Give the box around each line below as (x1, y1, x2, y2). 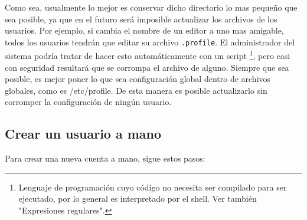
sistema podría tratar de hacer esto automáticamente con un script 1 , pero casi (5, 48, 290, 62)
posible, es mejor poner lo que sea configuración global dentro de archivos (5, 73, 271, 85)
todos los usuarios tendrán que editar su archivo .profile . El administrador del (5, 35, 295, 48)
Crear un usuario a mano (5, 124, 162, 143)
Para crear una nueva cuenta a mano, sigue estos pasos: (5, 152, 205, 165)
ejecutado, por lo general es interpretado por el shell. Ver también (18, 192, 257, 205)
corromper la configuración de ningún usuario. (5, 96, 172, 108)
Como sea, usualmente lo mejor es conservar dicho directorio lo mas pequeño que (5, 1, 298, 13)
